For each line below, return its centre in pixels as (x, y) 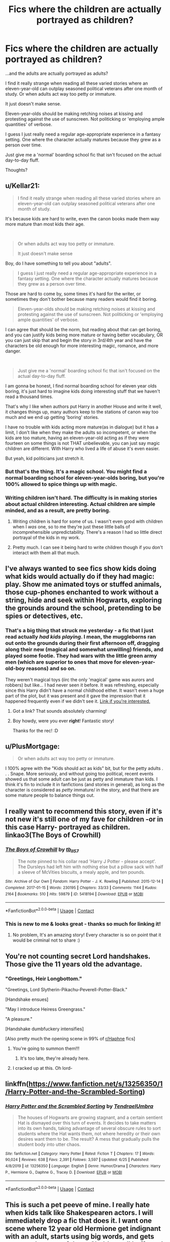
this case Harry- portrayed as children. (68, 827)
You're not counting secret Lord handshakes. (78, 956)
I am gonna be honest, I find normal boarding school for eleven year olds (81, 385)
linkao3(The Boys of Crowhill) (53, 835)
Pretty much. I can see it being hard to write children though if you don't (88, 547)
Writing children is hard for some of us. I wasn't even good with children (88, 521)
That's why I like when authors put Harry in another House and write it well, (84, 406)
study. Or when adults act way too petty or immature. (61, 94)
